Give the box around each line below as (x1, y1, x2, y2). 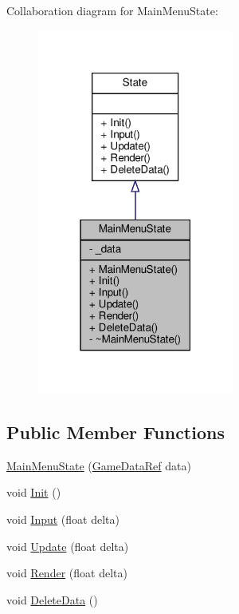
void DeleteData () (6, 591, 98, 608)
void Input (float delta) (6, 511, 119, 527)
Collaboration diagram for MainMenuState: (6, 2, 218, 18)
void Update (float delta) (6, 537, 129, 554)
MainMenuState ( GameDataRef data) (6, 457, 191, 473)
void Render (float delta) (6, 564, 127, 581)
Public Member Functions (6, 420, 225, 444)
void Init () (6, 484, 61, 501)
